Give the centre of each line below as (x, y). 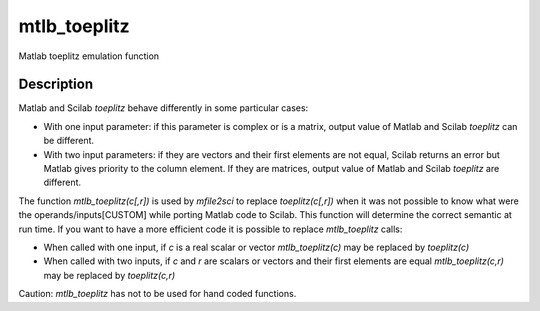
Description (56, 84)
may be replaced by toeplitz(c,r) (109, 275)
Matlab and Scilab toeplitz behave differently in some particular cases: (163, 108)
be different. (69, 141)
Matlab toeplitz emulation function (89, 56)
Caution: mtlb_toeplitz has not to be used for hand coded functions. (157, 294)
